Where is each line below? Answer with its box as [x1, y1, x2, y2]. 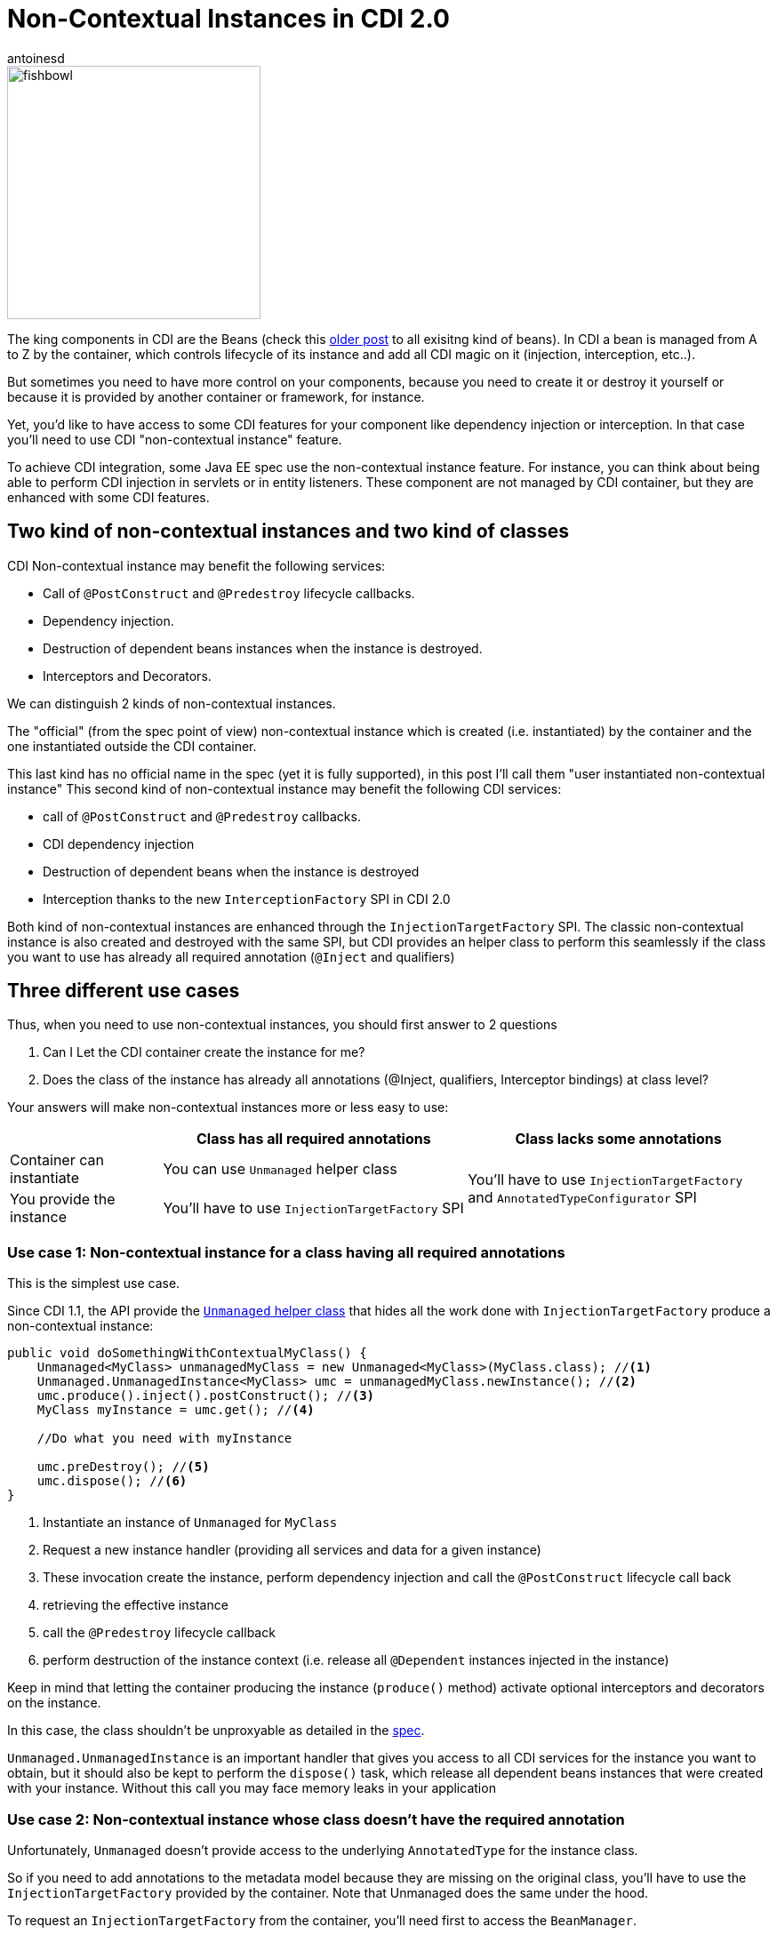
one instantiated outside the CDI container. [7, 738, 257, 754]
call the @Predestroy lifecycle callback [43, 1625, 276, 1641]
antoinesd [7, 50, 65, 66]
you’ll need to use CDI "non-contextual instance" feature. [7, 431, 342, 447]
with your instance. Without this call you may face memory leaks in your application [7, 1780, 496, 1796]
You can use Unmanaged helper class [163, 1160, 397, 1179]
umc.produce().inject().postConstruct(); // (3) [36, 1388, 375, 1403]
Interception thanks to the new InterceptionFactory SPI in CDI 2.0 [43, 891, 451, 907]
